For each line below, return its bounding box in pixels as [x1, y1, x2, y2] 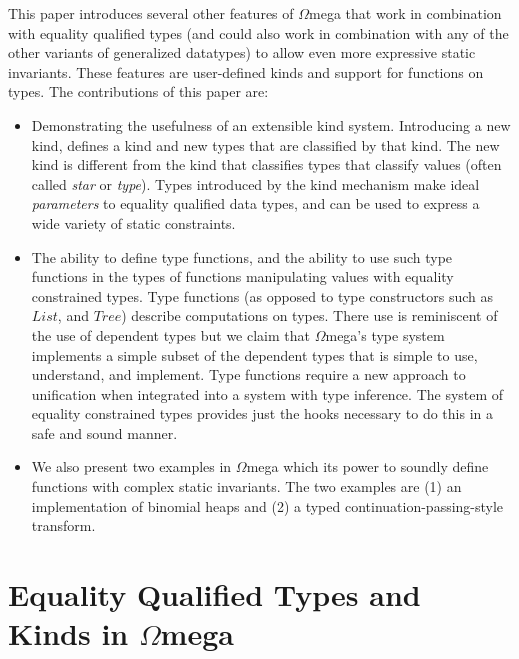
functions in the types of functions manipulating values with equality [31, 266, 454, 287]
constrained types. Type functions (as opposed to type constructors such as [31, 285, 494, 306]
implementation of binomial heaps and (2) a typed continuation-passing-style [31, 495, 504, 516]
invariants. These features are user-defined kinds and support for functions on [8, 61, 484, 82]
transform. [31, 515, 96, 536]
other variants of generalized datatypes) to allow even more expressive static [8, 42, 476, 63]
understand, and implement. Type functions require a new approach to [31, 364, 466, 385]
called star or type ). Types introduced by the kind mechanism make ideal [31, 173, 480, 194]
